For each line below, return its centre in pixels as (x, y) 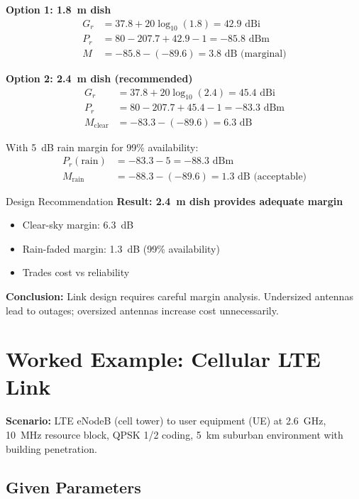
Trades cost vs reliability (76, 272)
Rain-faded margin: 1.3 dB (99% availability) (121, 248)
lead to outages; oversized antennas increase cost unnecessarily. (142, 310)
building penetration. (51, 448)
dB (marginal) (255, 54)
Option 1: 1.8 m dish (59, 9)
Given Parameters (73, 487)
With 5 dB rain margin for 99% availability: (102, 147)
